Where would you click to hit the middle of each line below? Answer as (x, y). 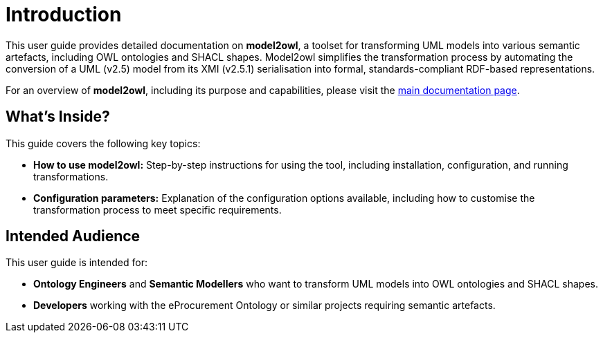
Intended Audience (73, 236)
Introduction (64, 15)
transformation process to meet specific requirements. (157, 209)
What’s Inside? (58, 117)
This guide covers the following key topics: (103, 143)
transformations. (71, 176)
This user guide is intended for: (76, 263)
